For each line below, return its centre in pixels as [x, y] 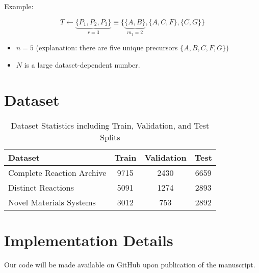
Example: [19, 6]
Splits [110, 137]
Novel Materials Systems [52, 202]
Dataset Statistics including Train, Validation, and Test [110, 125]
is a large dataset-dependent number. [82, 65]
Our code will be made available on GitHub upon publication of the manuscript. [130, 264]
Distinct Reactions [41, 187]
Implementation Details [89, 240]
